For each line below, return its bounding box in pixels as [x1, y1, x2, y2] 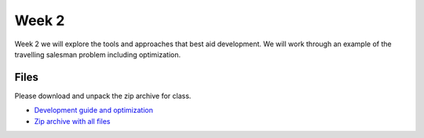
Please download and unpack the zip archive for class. [14, 91, 192, 100]
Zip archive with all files [34, 116, 111, 125]
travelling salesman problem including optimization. [14, 49, 181, 59]
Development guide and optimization [34, 106, 153, 115]
